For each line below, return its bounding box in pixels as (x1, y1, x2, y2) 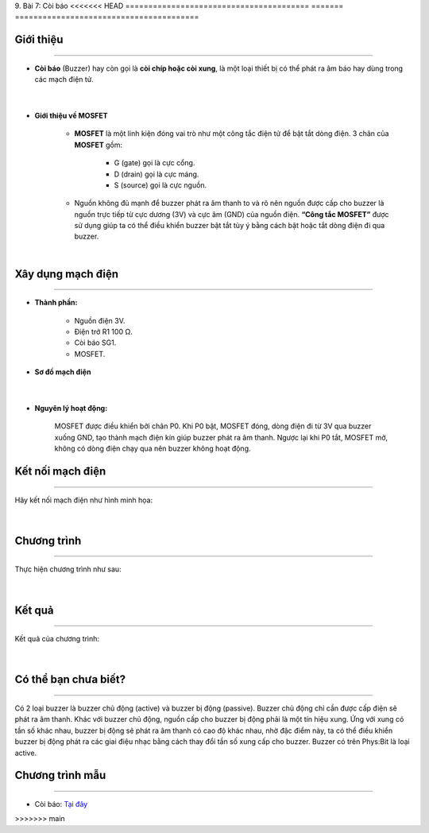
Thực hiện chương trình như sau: (14, 564, 122, 574)
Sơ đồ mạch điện (34, 367, 91, 377)
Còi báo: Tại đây (34, 799, 88, 808)
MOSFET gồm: (74, 140, 123, 149)
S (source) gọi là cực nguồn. (114, 180, 207, 190)
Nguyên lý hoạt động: (34, 404, 108, 413)
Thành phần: (34, 298, 78, 308)
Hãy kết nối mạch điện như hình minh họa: (14, 495, 153, 505)
